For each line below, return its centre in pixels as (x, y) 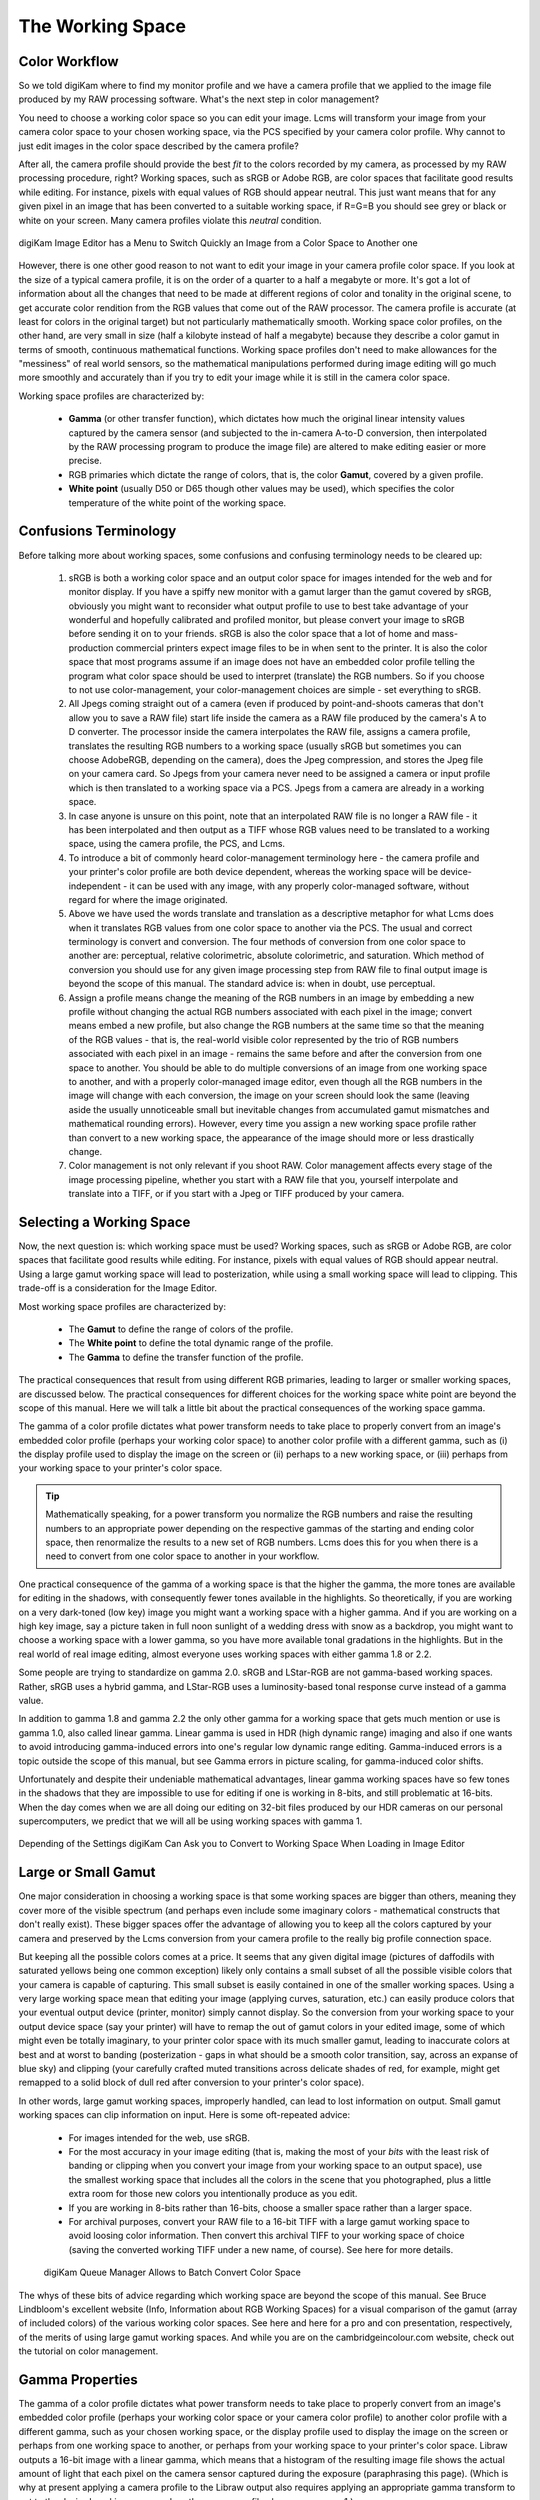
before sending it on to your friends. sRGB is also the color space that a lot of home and (249, 634)
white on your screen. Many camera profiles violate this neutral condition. (170, 220)
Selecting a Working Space (104, 1221)
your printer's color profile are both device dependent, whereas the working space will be (253, 872)
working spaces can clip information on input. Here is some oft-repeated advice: (184, 2115)
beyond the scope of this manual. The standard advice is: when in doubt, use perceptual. (252, 984)
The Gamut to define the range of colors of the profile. (181, 1329)
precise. (85, 461)
